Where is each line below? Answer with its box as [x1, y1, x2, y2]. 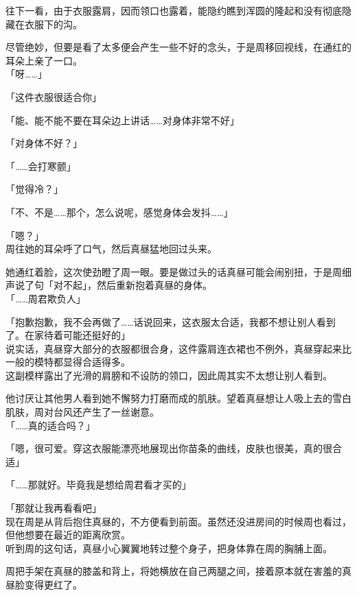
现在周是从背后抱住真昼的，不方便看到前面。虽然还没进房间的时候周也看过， [5, 514, 352, 528]
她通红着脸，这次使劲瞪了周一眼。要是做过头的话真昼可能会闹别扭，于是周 [5, 264, 342, 278]
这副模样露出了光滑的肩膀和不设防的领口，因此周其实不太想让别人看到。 [5, 368, 332, 382]
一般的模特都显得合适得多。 [5, 355, 130, 369]
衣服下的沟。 [24, 16, 82, 31]
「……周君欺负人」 [5, 291, 86, 305]
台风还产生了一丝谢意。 [53, 405, 159, 419]
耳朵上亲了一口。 [5, 53, 82, 67]
